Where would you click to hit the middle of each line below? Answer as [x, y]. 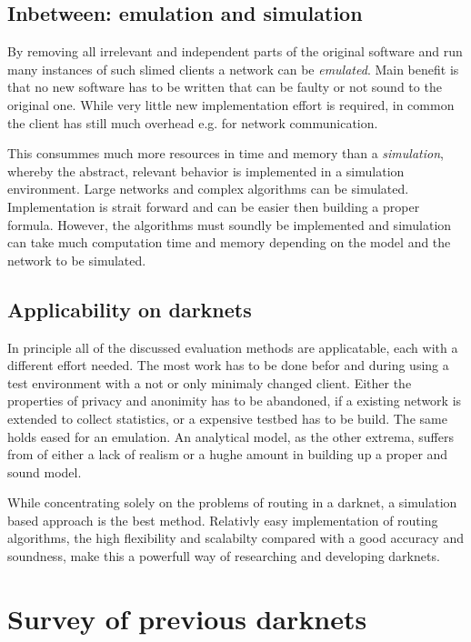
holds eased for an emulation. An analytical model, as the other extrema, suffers [230, 436]
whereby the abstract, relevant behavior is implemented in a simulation [206, 171]
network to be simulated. [77, 260]
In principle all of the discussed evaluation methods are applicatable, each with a [233, 347]
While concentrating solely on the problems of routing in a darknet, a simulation [232, 502]
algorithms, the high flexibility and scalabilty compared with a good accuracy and [235, 538]
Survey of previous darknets [187, 618]
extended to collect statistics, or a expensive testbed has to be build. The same [227, 418]
